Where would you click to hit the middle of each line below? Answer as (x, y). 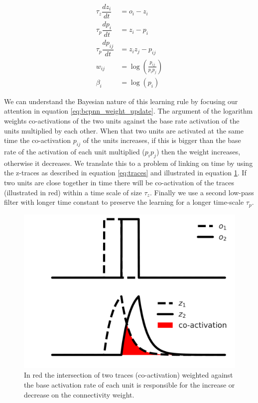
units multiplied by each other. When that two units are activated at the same (124, 130)
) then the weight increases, (198, 152)
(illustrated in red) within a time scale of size (73, 192)
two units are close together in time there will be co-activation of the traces (119, 183)
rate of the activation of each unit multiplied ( (74, 152)
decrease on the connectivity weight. (79, 394)
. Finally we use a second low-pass (202, 192)
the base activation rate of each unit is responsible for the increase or (129, 384)
